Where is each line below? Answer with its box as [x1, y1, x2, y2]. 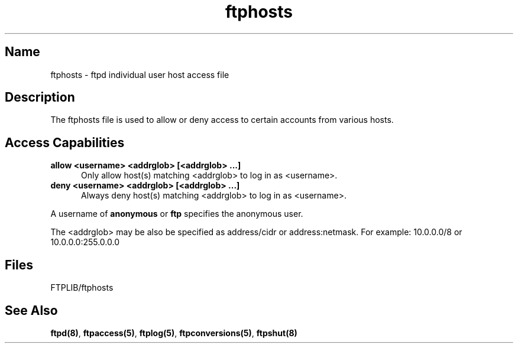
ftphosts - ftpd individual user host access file [50, 69, 229, 80]
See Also [5, 303, 58, 318]
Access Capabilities [5, 135, 125, 150]
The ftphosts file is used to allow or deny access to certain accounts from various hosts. [50, 115, 394, 125]
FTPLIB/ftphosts [50, 282, 114, 293]
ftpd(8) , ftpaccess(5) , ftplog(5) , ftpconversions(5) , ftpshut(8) [50, 327, 297, 338]
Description [5, 90, 75, 105]
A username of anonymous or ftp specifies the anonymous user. [50, 209, 303, 219]
